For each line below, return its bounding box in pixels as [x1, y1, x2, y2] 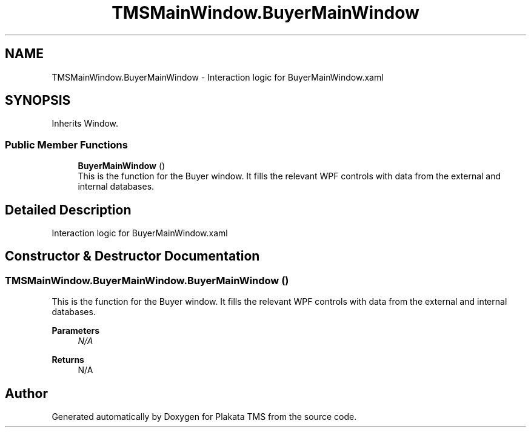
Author [5, 385, 48, 401]
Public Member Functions [5, 138, 128, 151]
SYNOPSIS [5, 93, 71, 108]
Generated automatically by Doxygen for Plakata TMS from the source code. [52, 411, 357, 422]
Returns [52, 354, 84, 365]
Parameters [52, 325, 100, 336]
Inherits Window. [52, 118, 119, 129]
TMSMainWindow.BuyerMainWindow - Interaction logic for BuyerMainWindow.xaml [52, 71, 384, 82]
